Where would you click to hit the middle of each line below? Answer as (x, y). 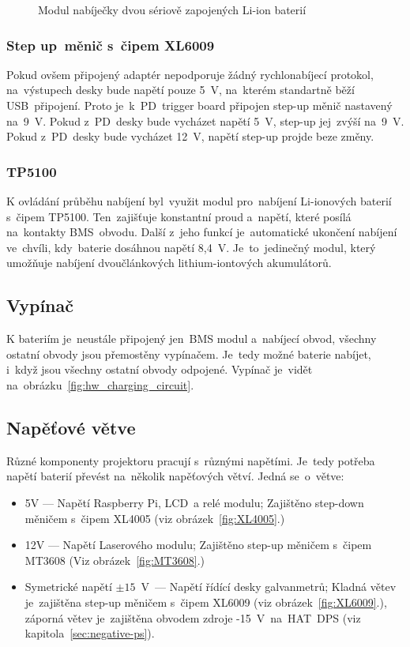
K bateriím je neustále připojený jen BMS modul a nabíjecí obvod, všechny (192, 339)
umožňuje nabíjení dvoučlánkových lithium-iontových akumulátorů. (169, 263)
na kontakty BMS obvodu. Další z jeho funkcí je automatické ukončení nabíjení (202, 232)
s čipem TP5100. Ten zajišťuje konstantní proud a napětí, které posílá (179, 216)
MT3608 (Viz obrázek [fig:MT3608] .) (115, 560)
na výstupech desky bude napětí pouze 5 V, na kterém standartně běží (181, 90)
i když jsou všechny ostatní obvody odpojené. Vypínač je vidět (160, 369)
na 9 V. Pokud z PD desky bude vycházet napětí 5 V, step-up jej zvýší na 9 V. (205, 120)
